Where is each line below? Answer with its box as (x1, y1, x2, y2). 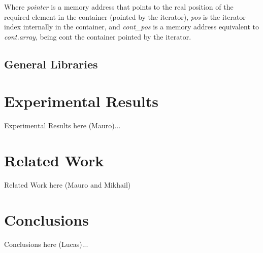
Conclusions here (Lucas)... (4, 238, 88, 249)
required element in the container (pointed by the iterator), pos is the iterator (4, 11, 246, 22)
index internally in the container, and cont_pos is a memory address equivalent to (4, 21, 259, 32)
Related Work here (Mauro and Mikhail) (4, 179, 131, 190)
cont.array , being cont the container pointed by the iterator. (4, 31, 191, 42)
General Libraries (4, 56, 98, 71)
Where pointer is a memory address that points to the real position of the (4, 2, 234, 12)
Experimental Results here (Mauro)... (4, 120, 121, 131)
